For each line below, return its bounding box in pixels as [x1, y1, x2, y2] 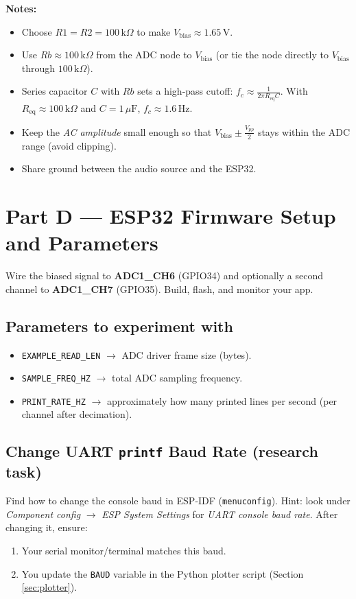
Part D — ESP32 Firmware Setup [5, 201, 336, 229]
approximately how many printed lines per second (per [106, 393, 337, 408]
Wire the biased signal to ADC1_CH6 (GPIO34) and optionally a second [5, 268, 323, 283]
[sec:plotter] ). [21, 580, 78, 594]
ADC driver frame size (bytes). [121, 347, 252, 362]
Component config [5, 506, 81, 521]
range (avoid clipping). [21, 138, 117, 152]
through [21, 60, 56, 75]
